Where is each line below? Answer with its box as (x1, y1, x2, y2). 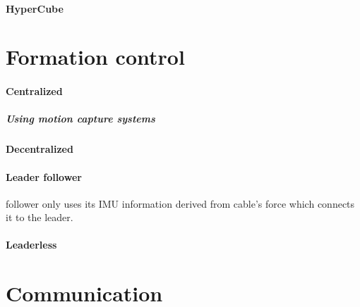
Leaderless (6, 237, 57, 252)
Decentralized (6, 142, 73, 156)
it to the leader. (6, 210, 73, 225)
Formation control (6, 42, 185, 71)
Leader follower (6, 169, 82, 184)
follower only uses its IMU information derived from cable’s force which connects (6, 196, 355, 211)
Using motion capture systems (6, 111, 155, 126)
